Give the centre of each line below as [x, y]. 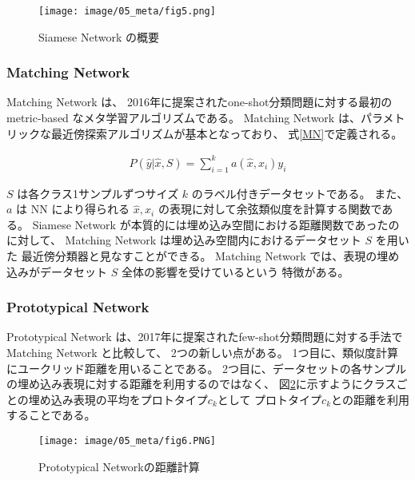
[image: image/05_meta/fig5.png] [127, 11]
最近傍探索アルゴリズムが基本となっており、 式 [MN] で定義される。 [227, 133]
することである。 [51, 415]
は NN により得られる [73, 209]
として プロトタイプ [269, 399]
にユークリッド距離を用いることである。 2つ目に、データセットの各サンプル [207, 368]
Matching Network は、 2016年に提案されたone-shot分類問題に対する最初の [200, 102]
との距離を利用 [370, 399]
